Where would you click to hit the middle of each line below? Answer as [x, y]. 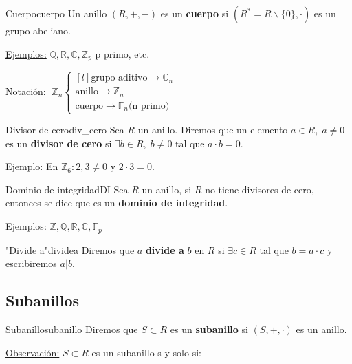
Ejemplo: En [32, 166]
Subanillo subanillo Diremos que [72, 329]
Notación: [26, 90]
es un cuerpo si [195, 13]
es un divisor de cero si [59, 143]
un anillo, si [167, 189]
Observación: [33, 352]
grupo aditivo [119, 78]
